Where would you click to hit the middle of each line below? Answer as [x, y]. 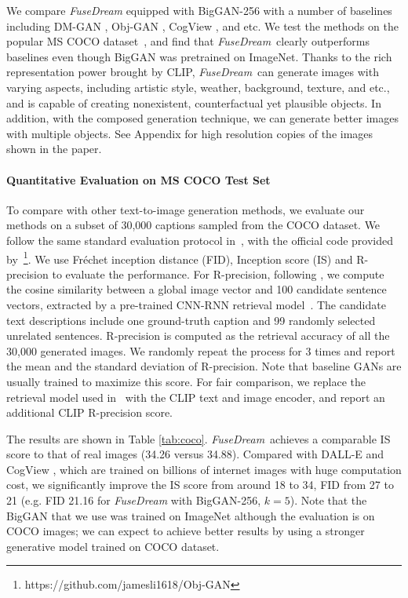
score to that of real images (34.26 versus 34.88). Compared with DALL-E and [195, 454]
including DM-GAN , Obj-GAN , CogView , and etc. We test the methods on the [202, 26]
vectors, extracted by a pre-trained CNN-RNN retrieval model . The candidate [196, 304]
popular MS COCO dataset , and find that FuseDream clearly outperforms [188, 41]
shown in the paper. [54, 149]
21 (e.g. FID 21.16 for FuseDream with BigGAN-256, [134, 500]
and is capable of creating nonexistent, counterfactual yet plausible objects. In [194, 102]
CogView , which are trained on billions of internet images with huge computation [204, 469]
